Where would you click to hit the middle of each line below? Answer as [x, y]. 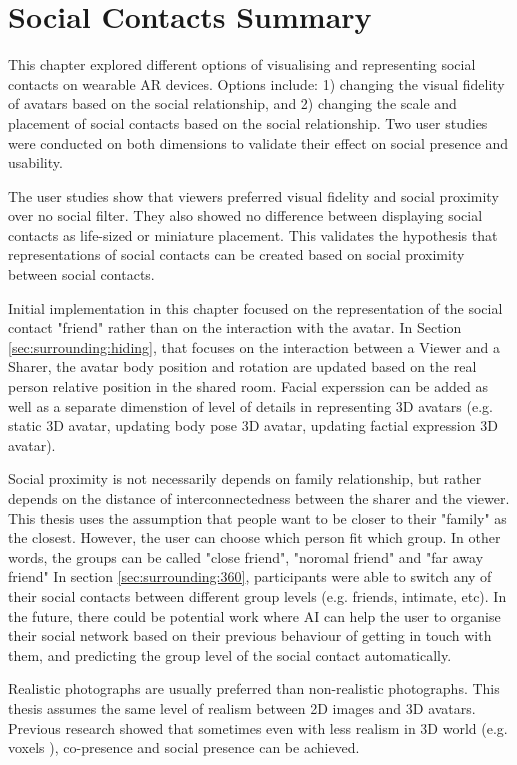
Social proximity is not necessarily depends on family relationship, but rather [245, 478]
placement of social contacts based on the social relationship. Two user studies [248, 122]
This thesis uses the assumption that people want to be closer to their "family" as [257, 517]
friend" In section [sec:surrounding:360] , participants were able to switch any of [250, 576]
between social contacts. [81, 274]
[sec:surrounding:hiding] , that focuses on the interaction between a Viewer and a [254, 346]
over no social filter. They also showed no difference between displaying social [245, 215]
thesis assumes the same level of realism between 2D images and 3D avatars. [242, 707]
